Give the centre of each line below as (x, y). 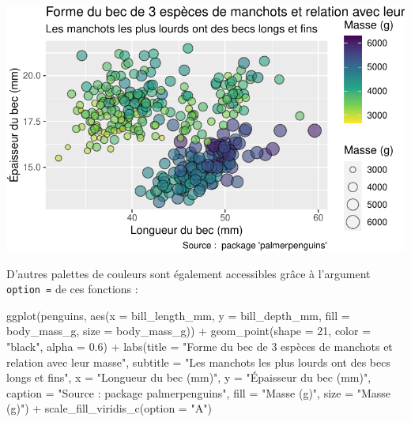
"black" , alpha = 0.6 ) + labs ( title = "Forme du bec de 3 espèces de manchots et (200, 347)
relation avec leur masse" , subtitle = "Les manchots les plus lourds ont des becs (198, 362)
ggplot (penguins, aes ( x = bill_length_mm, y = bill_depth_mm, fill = (178, 315)
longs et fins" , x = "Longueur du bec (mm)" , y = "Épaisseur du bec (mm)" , (189, 377)
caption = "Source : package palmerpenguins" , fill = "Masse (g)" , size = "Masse (199, 392)
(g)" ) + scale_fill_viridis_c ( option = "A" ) (109, 408)
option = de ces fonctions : (72, 289)
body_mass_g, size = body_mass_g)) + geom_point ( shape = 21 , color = (189, 331)
